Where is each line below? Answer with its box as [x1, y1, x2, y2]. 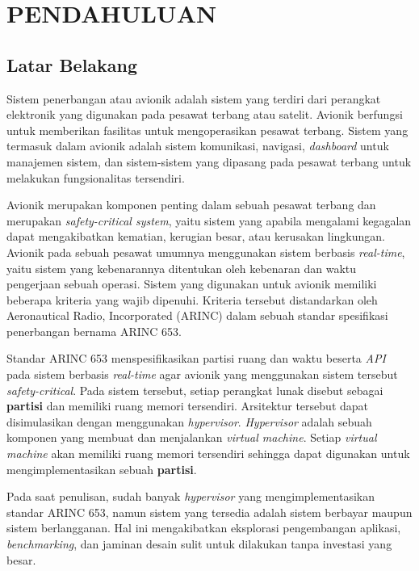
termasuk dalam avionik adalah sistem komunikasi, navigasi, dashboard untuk [6, 137, 389, 154]
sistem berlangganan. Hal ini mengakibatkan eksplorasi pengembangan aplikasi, [6, 519, 401, 536]
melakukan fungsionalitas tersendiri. [6, 169, 185, 186]
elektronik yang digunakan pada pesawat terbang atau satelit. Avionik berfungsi [6, 106, 403, 123]
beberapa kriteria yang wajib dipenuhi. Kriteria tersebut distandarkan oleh [6, 291, 378, 308]
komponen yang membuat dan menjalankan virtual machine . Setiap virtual [6, 429, 377, 446]
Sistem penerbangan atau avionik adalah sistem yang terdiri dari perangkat [6, 90, 381, 107]
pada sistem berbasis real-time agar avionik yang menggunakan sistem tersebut [6, 366, 398, 383]
